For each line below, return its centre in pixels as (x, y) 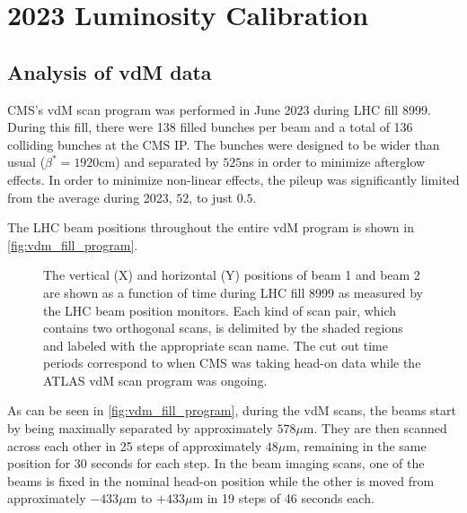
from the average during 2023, (90, 197)
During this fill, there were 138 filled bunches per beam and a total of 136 (210, 127)
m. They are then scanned (375, 428)
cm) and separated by (159, 162)
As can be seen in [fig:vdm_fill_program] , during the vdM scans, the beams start (232, 410)
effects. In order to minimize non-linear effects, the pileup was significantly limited (233, 179)
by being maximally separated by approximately (140, 428)
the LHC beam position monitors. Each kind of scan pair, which (220, 310)
